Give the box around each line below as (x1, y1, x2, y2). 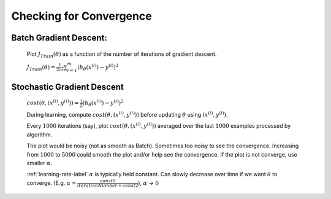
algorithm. (26, 131, 53, 138)
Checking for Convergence (11, 9, 153, 23)
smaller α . (26, 159, 52, 166)
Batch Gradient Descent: (11, 33, 107, 43)
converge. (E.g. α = (26, 179, 77, 187)
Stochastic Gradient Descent (11, 82, 124, 92)
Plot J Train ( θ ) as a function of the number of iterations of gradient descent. (26, 50, 217, 59)
